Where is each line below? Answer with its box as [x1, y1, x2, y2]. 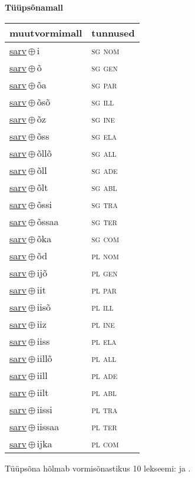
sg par [91, 77, 117, 91]
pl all [91, 351, 117, 365]
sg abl [91, 180, 117, 194]
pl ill [91, 299, 114, 314]
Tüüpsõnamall [5, 1, 64, 13]
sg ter [91, 214, 117, 228]
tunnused [91, 25, 135, 39]
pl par [91, 282, 117, 296]
